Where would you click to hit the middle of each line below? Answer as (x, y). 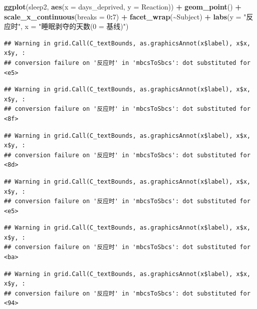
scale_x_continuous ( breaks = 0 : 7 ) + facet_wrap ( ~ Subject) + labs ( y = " (125, 16)
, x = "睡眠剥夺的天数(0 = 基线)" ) (75, 26)
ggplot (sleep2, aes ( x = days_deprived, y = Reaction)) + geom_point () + (123, 6)
